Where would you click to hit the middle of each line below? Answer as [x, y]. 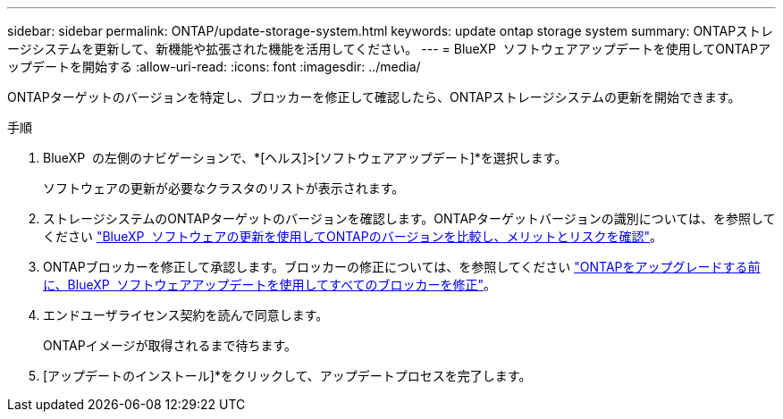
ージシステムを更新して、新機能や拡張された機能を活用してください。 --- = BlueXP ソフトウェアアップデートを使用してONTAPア [389, 49]
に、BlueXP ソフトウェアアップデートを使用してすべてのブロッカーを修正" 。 [270, 285]
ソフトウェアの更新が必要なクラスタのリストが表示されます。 [224, 188]
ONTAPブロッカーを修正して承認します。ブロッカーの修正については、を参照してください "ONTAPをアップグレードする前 [402, 267]
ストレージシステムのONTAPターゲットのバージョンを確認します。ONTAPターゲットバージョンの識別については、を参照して [409, 218]
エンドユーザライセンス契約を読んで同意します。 [186, 315]
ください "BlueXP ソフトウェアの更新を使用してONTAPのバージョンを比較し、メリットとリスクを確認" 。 [353, 236]
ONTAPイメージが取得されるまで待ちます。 [170, 345]
